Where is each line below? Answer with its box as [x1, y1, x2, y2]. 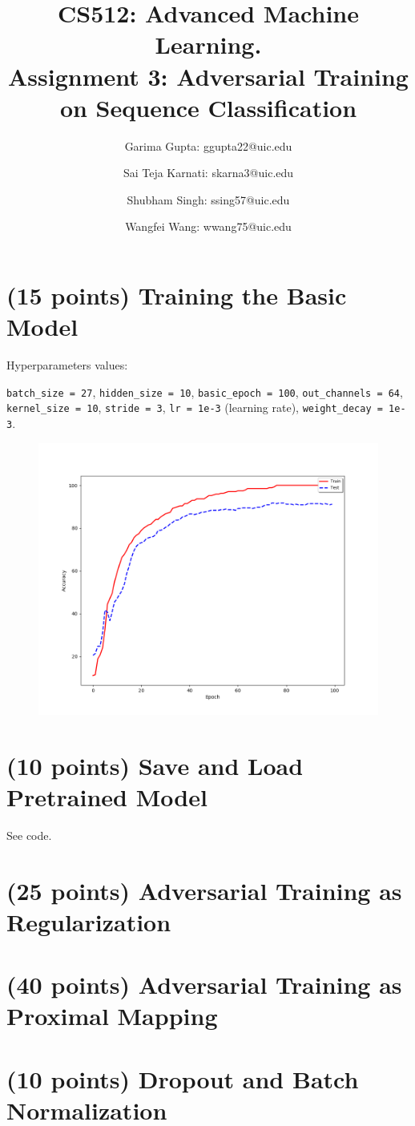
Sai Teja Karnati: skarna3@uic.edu [123, 164, 294, 181]
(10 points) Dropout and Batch [6, 1062, 359, 1095]
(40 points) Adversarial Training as [6, 968, 402, 1001]
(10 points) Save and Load [6, 749, 304, 781]
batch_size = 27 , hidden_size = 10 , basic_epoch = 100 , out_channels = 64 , [6, 383, 403, 400]
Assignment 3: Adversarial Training [8, 59, 409, 92]
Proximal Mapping [6, 999, 218, 1032]
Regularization [6, 905, 171, 938]
